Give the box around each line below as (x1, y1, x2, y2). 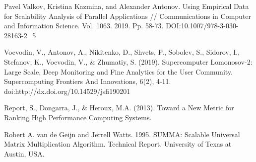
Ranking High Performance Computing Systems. (4, 112, 152, 122)
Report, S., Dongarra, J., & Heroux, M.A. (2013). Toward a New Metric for (4, 102, 234, 113)
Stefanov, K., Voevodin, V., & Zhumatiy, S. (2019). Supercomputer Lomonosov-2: (4, 56, 253, 67)
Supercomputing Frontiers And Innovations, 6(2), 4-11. (4, 76, 171, 86)
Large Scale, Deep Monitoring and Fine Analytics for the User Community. (4, 66, 233, 77)
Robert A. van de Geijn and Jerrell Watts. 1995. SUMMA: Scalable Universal (4, 129, 240, 139)
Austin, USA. (4, 148, 45, 159)
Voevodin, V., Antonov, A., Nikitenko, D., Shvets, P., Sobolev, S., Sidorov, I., (4, 47, 240, 57)
